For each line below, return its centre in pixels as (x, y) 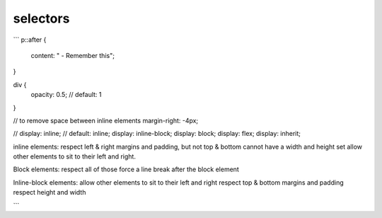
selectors (41, 18)
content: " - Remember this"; (73, 55)
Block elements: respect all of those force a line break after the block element (126, 169)
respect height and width (50, 193)
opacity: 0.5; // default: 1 (66, 95)
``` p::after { (30, 40)
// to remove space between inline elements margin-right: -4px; (106, 120)
